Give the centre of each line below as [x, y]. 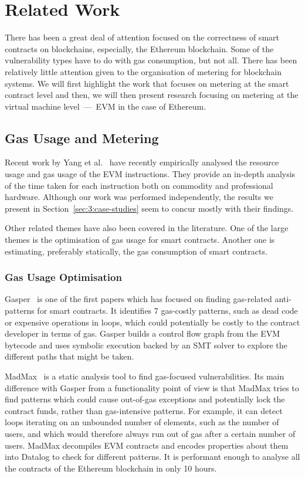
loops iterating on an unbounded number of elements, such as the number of [142, 422]
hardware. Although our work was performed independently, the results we [139, 197]
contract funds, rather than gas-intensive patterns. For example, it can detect [144, 410]
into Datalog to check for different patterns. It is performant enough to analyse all [152, 457]
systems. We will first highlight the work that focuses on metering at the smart [147, 83]
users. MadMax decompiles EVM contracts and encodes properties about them [147, 445]
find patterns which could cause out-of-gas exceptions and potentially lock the [145, 399]
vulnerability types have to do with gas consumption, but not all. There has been [151, 60]
